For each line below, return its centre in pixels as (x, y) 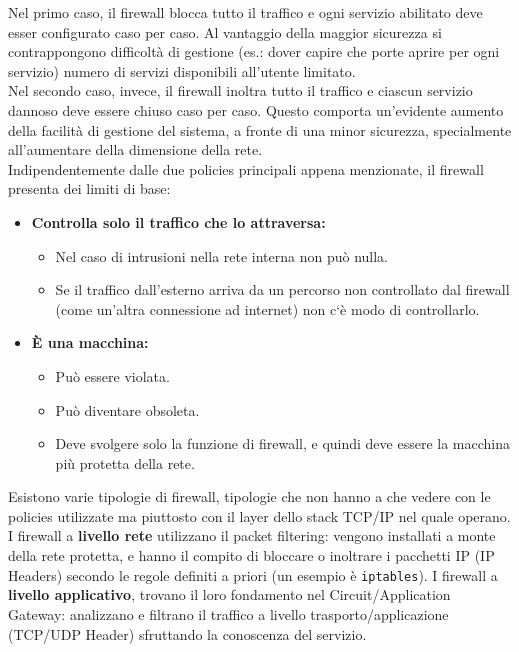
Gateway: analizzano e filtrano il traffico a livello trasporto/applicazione (228, 613)
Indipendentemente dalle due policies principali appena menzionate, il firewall (246, 168)
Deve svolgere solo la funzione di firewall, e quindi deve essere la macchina (282, 443)
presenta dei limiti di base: (89, 188)
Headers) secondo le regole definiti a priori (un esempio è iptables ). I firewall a (253, 574)
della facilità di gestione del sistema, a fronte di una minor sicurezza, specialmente (260, 129)
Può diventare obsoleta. (127, 409)
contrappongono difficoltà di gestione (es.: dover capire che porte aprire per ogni (254, 51)
